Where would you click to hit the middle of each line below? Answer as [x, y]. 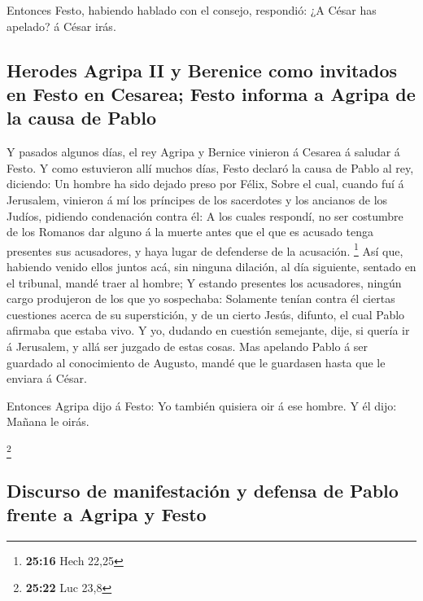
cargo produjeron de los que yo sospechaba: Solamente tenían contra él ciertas [201, 298]
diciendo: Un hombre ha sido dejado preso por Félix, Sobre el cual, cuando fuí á [205, 184]
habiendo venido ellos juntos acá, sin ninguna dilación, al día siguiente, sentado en [211, 266]
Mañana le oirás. [48, 421]
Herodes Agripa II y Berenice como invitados [202, 70]
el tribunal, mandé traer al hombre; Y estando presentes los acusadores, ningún [204, 282]
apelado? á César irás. [61, 26]
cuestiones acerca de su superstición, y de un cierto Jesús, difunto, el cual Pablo [206, 314]
